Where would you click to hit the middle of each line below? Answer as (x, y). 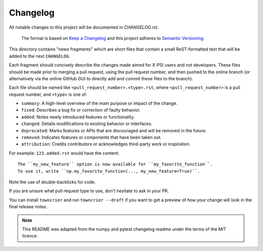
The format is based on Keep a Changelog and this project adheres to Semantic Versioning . (113, 38)
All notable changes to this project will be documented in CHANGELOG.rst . (84, 27)
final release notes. (28, 207)
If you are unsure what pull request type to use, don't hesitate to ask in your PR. (89, 191)
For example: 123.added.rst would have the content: (64, 153)
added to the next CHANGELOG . (39, 56)
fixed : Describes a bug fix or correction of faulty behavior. (81, 110)
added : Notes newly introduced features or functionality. (78, 117)
